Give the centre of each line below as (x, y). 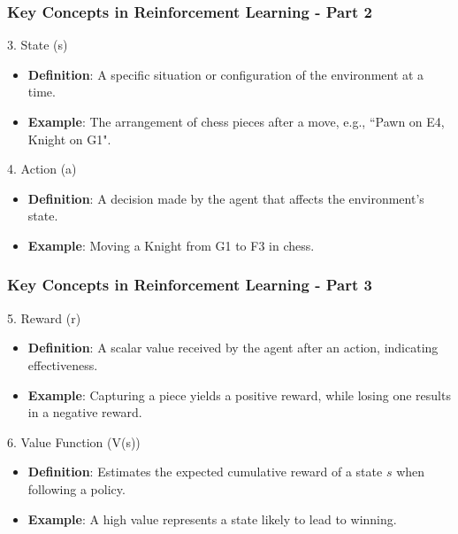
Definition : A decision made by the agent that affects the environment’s (226, 198)
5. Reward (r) (44, 317)
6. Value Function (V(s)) (74, 441)
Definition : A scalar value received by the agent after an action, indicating (233, 348)
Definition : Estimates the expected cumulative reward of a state (205, 472)
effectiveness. (63, 364)
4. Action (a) (42, 169)
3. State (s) (38, 45)
